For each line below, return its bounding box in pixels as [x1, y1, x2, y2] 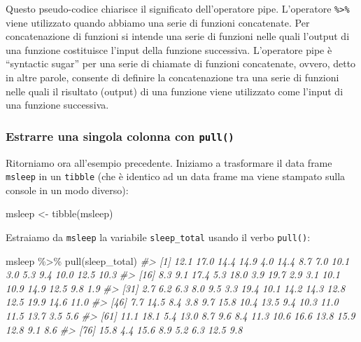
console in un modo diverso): [6, 182, 129, 197]
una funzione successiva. [6, 97, 109, 112]
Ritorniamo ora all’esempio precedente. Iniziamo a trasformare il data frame [6, 155, 332, 170]
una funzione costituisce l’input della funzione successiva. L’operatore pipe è [6, 42, 332, 57]
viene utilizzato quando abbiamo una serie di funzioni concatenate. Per [6, 15, 310, 29]
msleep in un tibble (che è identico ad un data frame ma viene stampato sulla [6, 169, 346, 184]
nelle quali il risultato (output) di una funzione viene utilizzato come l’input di [6, 83, 344, 98]
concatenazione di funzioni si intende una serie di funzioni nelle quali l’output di [6, 29, 350, 43]
